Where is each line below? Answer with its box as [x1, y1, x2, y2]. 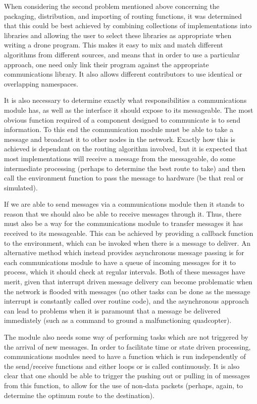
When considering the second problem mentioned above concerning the [4, 1, 220, 11]
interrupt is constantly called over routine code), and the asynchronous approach [4, 296, 249, 306]
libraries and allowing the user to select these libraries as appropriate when [4, 30, 232, 40]
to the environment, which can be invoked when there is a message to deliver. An [4, 237, 251, 248]
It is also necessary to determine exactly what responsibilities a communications [4, 95, 247, 105]
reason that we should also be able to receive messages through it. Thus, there [4, 208, 242, 219]
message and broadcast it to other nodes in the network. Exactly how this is [4, 134, 236, 144]
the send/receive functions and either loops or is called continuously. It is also [4, 360, 240, 371]
